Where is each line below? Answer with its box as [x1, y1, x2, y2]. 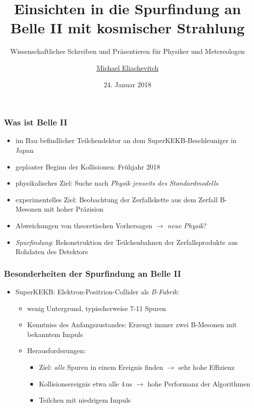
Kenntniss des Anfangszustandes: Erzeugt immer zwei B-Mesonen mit [27, 319, 237, 330]
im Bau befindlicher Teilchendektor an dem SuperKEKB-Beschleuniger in [15, 135, 237, 145]
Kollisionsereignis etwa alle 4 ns [39, 378, 132, 388]
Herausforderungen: [27, 345, 86, 356]
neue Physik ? [167, 220, 207, 230]
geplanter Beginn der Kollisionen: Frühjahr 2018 [15, 161, 160, 171]
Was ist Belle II [4, 116, 68, 128]
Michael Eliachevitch [96, 62, 159, 72]
